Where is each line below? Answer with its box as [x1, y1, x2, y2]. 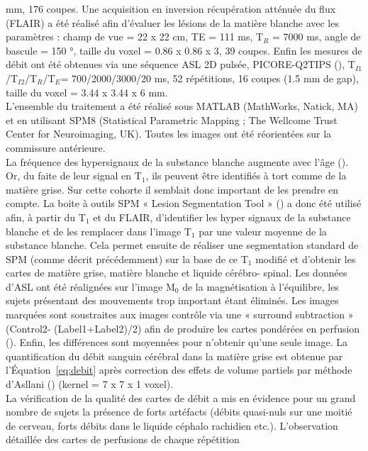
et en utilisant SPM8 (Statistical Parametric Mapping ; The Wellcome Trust [6, 112, 338, 127]
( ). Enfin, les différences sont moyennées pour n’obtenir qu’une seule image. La [6, 335, 347, 350]
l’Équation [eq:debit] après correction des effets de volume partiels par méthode [6, 362, 352, 377]
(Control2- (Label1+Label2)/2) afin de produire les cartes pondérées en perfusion [6, 321, 360, 335]
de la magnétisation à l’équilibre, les [182, 279, 339, 294]
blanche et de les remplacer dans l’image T [6, 223, 191, 238]
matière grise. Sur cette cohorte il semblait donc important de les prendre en [6, 182, 339, 196]
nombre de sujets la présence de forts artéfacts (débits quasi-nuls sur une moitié [6, 404, 352, 419]
